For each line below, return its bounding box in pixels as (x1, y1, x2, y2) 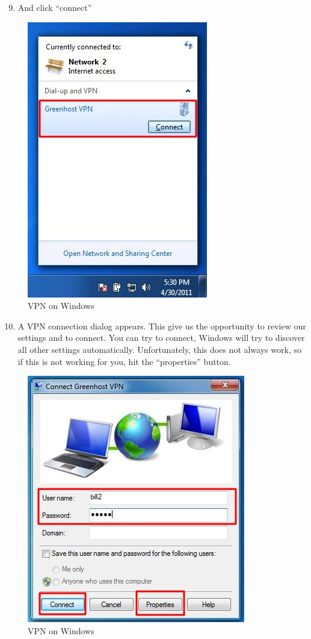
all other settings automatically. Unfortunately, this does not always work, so (17, 343, 301, 355)
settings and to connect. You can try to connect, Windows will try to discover (17, 331, 305, 344)
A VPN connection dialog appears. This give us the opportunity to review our (17, 319, 306, 332)
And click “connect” (17, 1, 92, 13)
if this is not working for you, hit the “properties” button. (17, 355, 231, 367)
